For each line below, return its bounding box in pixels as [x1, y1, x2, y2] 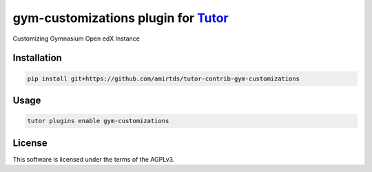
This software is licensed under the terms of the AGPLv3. [12, 155, 175, 163]
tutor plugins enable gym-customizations [27, 117, 169, 125]
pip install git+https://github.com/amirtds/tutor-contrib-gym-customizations [27, 74, 300, 83]
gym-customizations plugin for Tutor [12, 10, 229, 25]
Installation [12, 52, 62, 64]
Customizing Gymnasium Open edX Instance [12, 34, 141, 43]
